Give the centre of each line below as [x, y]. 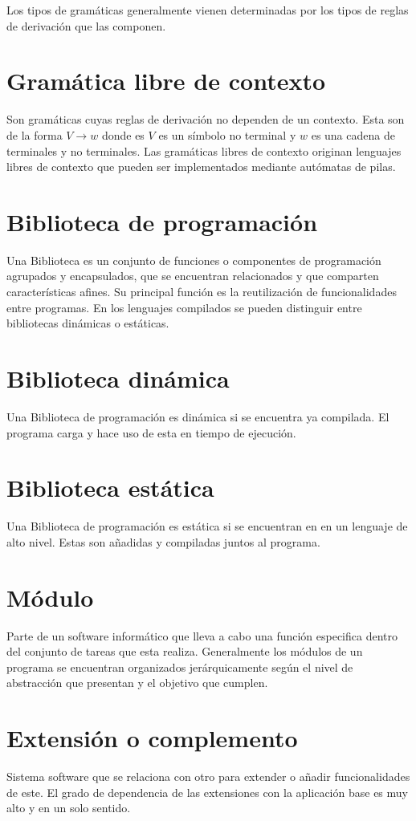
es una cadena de [353, 134]
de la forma [35, 134]
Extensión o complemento [152, 738]
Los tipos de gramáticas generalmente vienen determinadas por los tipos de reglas [208, 10]
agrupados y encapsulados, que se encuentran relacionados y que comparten [193, 276]
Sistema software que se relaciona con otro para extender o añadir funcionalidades [208, 776]
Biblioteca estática [110, 488]
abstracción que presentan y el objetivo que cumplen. [137, 683]
